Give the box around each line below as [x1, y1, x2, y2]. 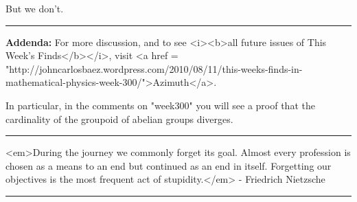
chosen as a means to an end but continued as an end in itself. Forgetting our [5, 158, 332, 172]
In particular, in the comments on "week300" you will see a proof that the [5, 98, 315, 112]
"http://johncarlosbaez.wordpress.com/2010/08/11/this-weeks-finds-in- [5, 61, 303, 76]
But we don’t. [5, 1, 64, 15]
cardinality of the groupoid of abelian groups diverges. [5, 111, 233, 126]
